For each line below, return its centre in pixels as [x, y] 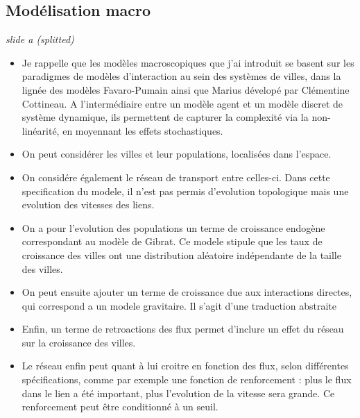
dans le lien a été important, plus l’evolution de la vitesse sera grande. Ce [178, 393]
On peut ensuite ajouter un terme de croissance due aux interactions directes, [187, 292]
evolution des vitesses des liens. [88, 204]
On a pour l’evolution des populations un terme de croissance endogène [173, 227]
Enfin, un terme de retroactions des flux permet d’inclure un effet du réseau [183, 329]
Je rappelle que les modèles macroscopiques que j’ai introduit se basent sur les [188, 62]
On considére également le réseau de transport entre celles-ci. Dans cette [176, 177]
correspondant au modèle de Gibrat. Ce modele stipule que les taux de [172, 241]
